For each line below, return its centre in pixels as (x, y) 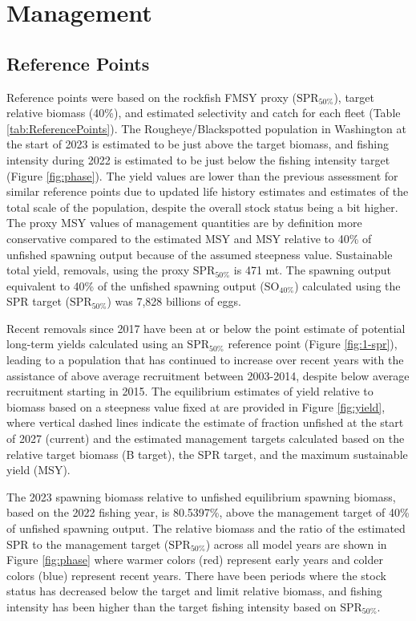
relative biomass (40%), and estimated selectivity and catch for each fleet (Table (204, 113)
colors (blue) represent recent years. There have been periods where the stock (196, 575)
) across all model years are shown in (296, 544)
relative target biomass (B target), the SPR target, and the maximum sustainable (207, 454)
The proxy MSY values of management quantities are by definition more (184, 223)
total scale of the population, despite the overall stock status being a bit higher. (202, 207)
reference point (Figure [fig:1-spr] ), (313, 344)
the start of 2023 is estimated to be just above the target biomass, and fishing (198, 144)
